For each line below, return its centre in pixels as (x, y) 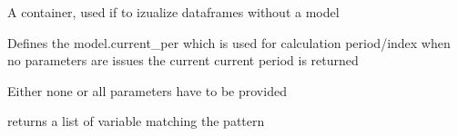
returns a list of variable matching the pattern (136, 121)
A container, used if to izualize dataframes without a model (173, 12)
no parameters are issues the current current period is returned (183, 60)
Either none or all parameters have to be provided (147, 90)
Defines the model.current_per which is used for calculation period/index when (229, 42)
